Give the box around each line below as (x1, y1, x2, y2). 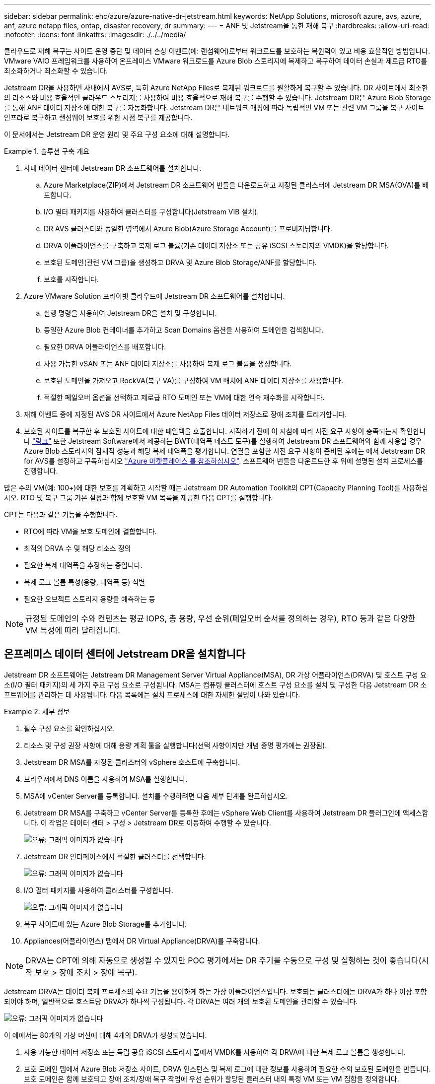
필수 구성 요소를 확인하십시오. (24, 724, 115, 733)
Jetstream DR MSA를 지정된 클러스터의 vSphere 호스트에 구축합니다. (24, 757, 240, 766)
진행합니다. (24, 467, 58, 475)
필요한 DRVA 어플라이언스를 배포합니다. (44, 342, 166, 351)
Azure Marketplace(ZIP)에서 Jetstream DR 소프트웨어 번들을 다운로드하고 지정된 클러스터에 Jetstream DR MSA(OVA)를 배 (44, 181, 429, 189)
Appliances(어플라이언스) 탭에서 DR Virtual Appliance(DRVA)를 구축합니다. (24, 936, 260, 945)
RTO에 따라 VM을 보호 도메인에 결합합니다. (24, 527, 157, 536)
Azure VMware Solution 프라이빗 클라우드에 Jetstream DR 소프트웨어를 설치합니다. (24, 292, 285, 300)
